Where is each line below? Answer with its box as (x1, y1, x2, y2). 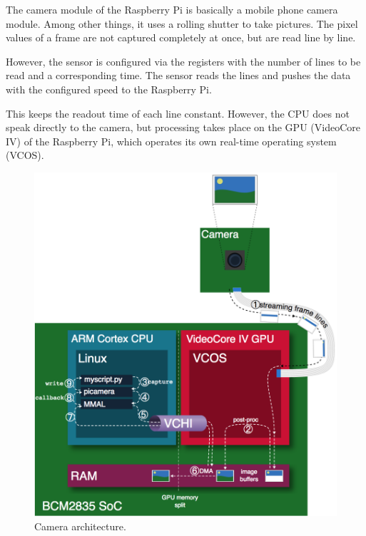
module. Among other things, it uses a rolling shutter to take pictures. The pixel (6, 16, 358, 31)
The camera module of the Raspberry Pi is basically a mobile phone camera (6, 2, 338, 16)
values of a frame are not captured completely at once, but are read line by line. (6, 30, 356, 45)
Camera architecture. (34, 518, 126, 533)
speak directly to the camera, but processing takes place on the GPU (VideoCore (6, 120, 360, 135)
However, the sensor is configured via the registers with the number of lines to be (6, 53, 361, 68)
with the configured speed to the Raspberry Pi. (6, 81, 212, 96)
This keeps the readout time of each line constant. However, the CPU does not (6, 105, 350, 120)
